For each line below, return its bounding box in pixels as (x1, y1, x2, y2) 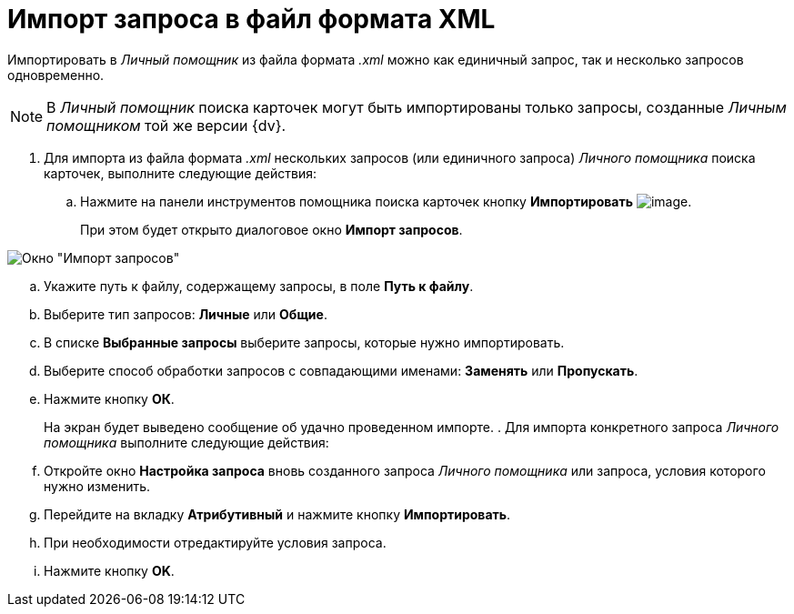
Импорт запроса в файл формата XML (7, 4, 496, 35)
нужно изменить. (44, 478, 151, 494)
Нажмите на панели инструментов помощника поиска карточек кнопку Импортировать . (80, 193, 692, 209)
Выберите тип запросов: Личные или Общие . (44, 306, 327, 322)
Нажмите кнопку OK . (44, 562, 175, 579)
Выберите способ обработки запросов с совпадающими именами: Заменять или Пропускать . (44, 362, 638, 378)
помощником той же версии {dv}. (46, 116, 286, 135)
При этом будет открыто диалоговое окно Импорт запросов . (80, 221, 463, 237)
